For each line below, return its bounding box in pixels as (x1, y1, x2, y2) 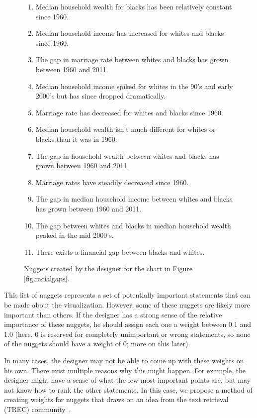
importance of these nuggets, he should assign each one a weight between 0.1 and (4, 319, 251, 329)
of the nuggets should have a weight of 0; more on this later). (4, 338, 190, 349)
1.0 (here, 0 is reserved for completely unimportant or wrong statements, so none (4, 328, 251, 339)
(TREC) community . (4, 404, 71, 414)
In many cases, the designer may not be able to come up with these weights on (4, 355, 244, 366)
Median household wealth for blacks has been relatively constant (35, 1, 232, 11)
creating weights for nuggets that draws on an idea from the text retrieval (4, 394, 229, 405)
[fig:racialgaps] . (24, 273, 70, 283)
